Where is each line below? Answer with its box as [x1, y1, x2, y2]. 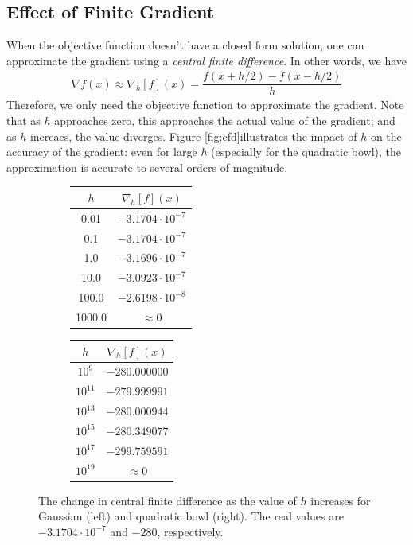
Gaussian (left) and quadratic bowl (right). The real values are [38, 508, 344, 524]
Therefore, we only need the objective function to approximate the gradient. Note [6, 96, 404, 113]
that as [6, 112, 41, 129]
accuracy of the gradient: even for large [6, 143, 197, 160]
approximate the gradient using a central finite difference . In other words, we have [6, 52, 407, 68]
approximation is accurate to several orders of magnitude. [6, 158, 288, 175]
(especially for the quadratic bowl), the [211, 143, 402, 160]
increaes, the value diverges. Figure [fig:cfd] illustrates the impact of [29, 127, 357, 144]
